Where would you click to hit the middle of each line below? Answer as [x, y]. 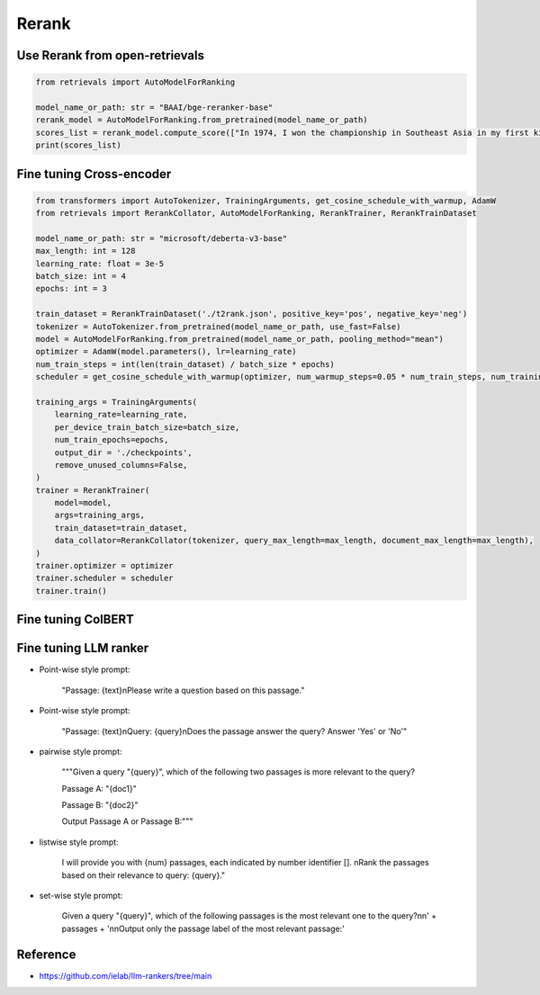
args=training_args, [100, 515]
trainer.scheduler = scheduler [105, 578]
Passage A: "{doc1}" [99, 788]
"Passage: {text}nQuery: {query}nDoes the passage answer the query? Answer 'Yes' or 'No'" [234, 731]
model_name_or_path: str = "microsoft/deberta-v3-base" [162, 238]
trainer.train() [72, 591]
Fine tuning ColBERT [75, 619]
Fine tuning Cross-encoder [94, 174]
